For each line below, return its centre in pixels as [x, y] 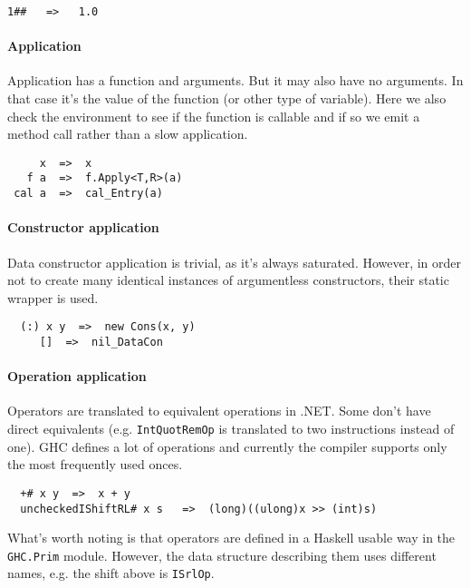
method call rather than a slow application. [128, 134]
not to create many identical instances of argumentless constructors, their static [228, 280]
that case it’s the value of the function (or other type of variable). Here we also [227, 98]
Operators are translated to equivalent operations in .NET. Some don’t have [219, 411]
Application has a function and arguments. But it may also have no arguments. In [235, 80]
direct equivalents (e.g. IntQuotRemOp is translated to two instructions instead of [231, 429]
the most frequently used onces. [95, 464]
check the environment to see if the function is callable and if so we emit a [214, 116]
